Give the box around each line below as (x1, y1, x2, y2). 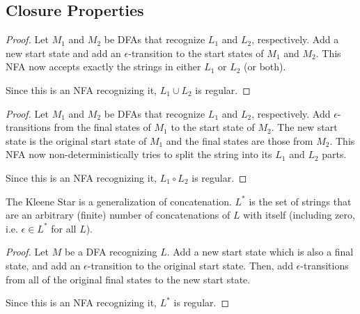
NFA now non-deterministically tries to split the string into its (6, 147, 272, 162)
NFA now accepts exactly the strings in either (6, 59, 201, 74)
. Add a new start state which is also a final (166, 244, 354, 259)
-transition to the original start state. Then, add (87, 258, 293, 272)
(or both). (244, 59, 286, 74)
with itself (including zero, (243, 207, 355, 222)
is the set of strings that (249, 194, 352, 208)
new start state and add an (6, 45, 121, 60)
